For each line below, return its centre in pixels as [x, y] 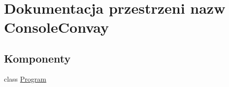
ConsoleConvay [57, 27]
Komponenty [37, 58]
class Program [25, 78]
